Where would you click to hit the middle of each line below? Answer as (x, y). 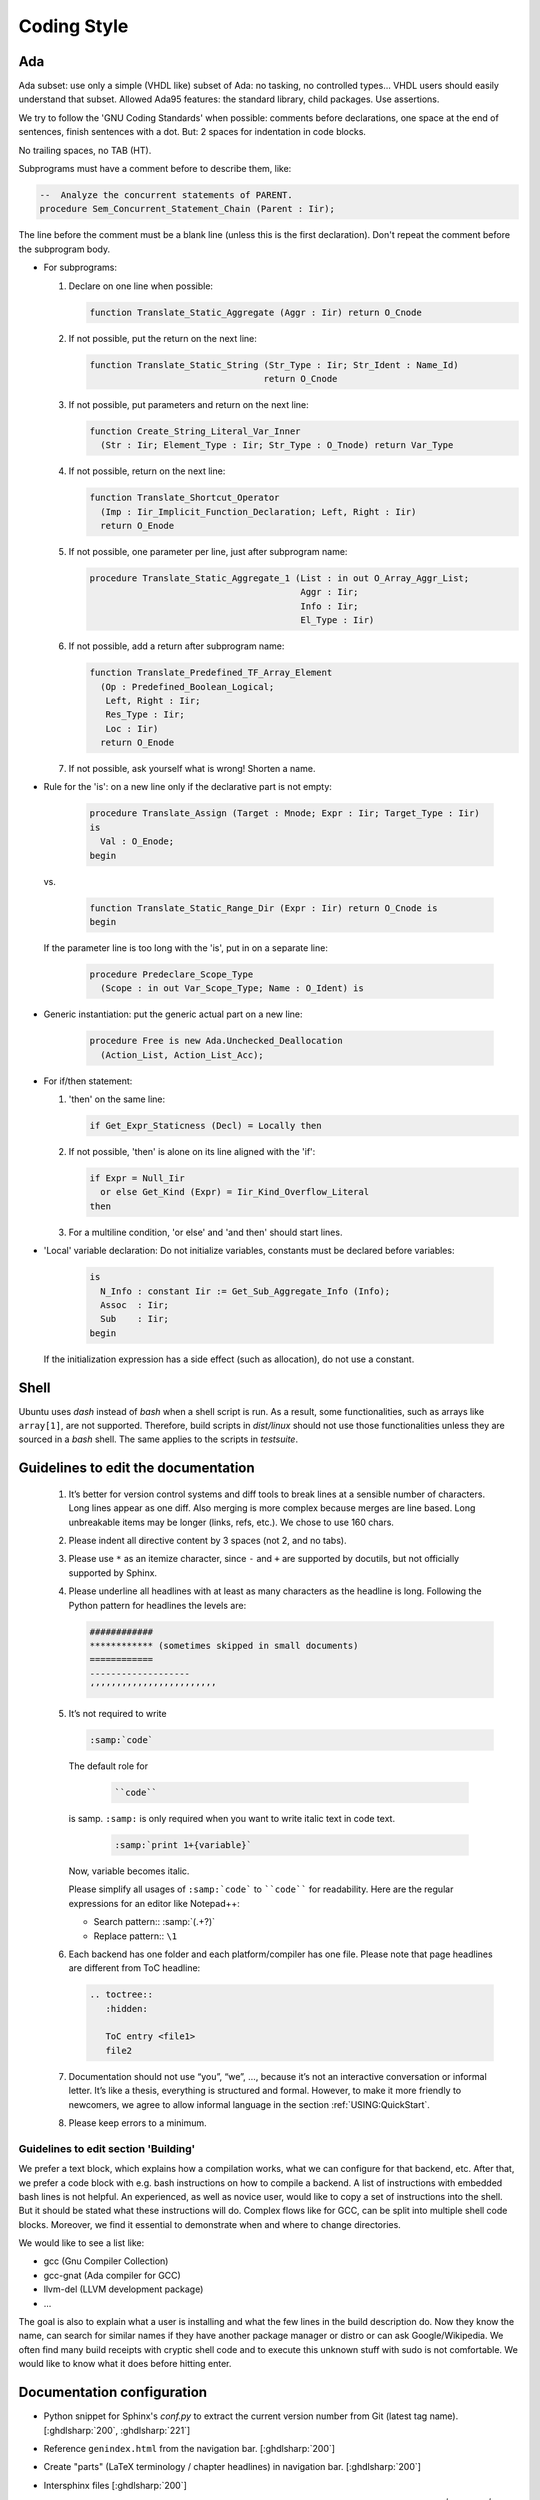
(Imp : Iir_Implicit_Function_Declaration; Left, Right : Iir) (258, 511)
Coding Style (73, 26)
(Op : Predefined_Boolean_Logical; (187, 686)
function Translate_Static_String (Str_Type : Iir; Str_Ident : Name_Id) (274, 364)
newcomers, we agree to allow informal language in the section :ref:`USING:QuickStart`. (249, 2104)
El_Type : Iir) (337, 620)
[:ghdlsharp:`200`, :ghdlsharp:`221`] (117, 2430)
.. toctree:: (121, 1994)
